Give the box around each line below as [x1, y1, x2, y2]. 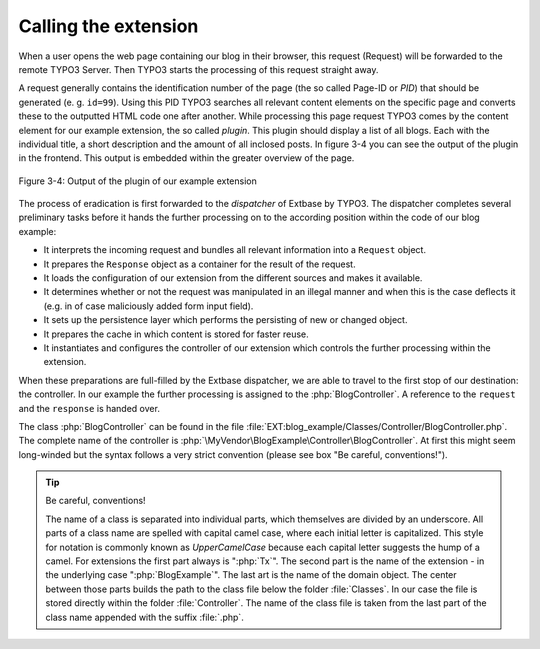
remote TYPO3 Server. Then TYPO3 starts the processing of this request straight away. [18, 63, 379, 75]
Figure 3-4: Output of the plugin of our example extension [18, 175, 257, 187]
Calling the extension [18, 15, 199, 37]
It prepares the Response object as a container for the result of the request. [43, 258, 356, 270]
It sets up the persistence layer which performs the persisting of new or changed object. [43, 314, 408, 326]
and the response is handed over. [18, 402, 160, 414]
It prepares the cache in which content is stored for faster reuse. [43, 328, 309, 340]
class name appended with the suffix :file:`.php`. [45, 611, 244, 623]
